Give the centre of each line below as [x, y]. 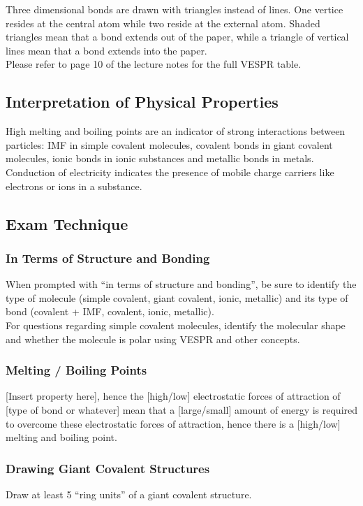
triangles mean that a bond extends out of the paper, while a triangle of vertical [177, 37]
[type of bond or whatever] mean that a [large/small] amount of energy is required [182, 409]
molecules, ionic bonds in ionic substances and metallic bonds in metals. [160, 158]
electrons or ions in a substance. [74, 186]
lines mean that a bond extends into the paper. [106, 50]
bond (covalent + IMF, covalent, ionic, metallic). [110, 311]
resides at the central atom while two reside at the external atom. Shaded [163, 23]
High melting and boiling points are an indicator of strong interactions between [176, 131]
